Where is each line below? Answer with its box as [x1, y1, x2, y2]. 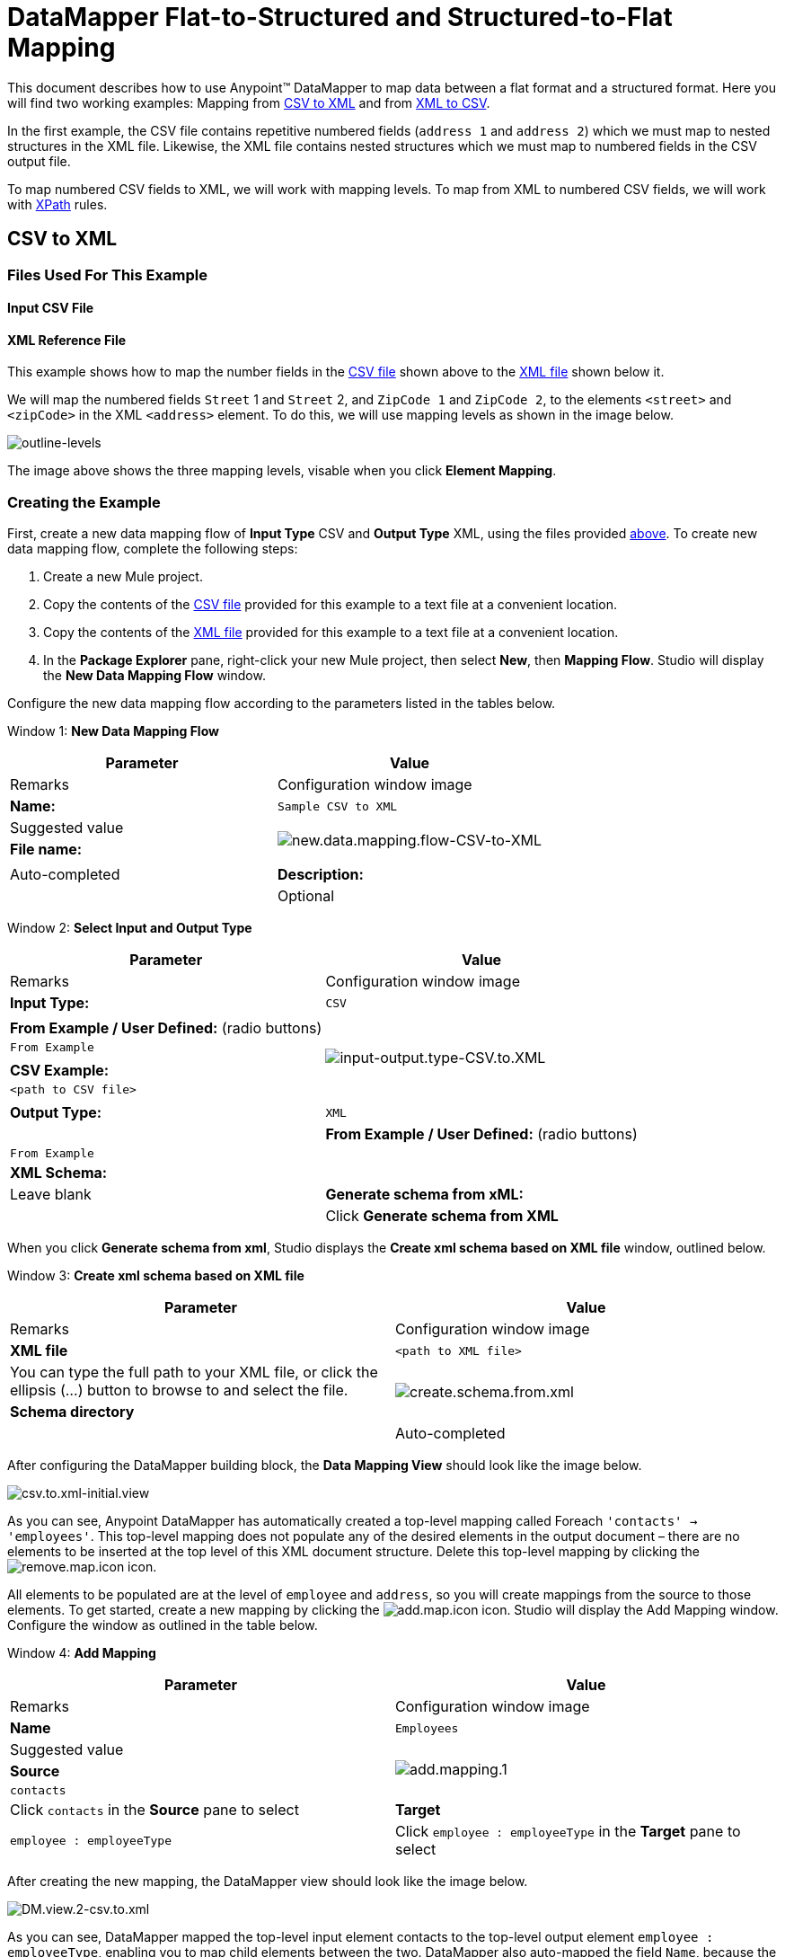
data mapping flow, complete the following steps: [7, 541, 298, 557]
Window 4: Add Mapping [7, 1645, 156, 1661]
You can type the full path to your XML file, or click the [10, 1363, 378, 1382]
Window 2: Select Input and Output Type [7, 920, 252, 936]
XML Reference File [7, 332, 127, 348]
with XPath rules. [7, 196, 108, 212]
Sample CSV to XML [278, 799, 398, 813]
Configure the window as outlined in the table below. [7, 1617, 318, 1634]
